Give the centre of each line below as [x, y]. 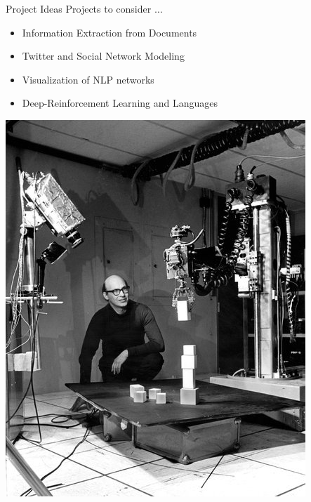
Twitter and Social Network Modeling [103, 56]
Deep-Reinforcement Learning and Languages [120, 103]
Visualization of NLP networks [88, 79]
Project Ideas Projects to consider [79, 8]
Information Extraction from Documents [110, 32]
